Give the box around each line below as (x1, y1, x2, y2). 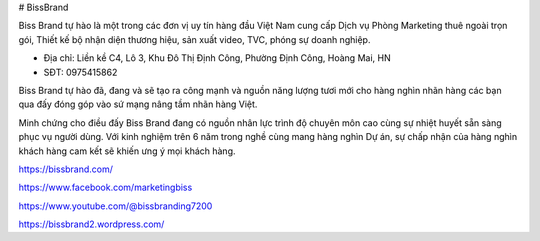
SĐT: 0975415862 (43, 66, 118, 78)
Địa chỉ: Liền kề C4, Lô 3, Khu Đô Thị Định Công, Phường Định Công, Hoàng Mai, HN (43, 52, 391, 64)
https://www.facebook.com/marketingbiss (18, 181, 193, 194)
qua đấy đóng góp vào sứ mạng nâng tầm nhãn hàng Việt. (18, 98, 258, 110)
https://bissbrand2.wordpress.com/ (18, 218, 165, 230)
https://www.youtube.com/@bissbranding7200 (18, 200, 213, 212)
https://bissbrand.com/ (18, 163, 114, 175)
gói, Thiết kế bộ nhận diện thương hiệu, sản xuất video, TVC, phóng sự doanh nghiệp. (18, 33, 371, 45)
